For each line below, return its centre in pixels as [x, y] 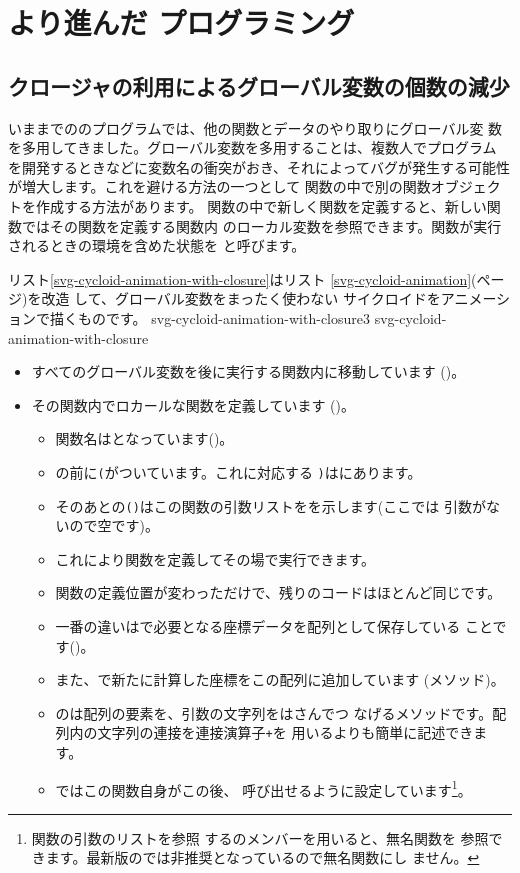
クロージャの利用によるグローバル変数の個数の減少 [259, 85]
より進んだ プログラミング [181, 22]
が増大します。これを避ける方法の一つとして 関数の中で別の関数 [219, 186]
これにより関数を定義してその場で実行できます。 [215, 558]
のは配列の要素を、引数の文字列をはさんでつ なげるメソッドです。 [274, 712]
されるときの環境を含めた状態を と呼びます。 [157, 245]
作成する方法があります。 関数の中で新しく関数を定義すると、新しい [261, 205]
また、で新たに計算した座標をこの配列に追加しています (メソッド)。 [280, 679]
